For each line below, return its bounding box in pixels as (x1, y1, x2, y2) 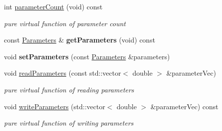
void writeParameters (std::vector (4, 101, 105, 111)
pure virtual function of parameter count (4, 18, 126, 28)
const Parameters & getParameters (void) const (4, 35, 155, 45)
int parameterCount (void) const (4, 1, 103, 11)
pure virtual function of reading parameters (4, 84, 134, 94)
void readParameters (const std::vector (4, 68, 121, 78)
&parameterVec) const (150, 101, 219, 111)
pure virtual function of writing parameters (4, 118, 133, 128)
